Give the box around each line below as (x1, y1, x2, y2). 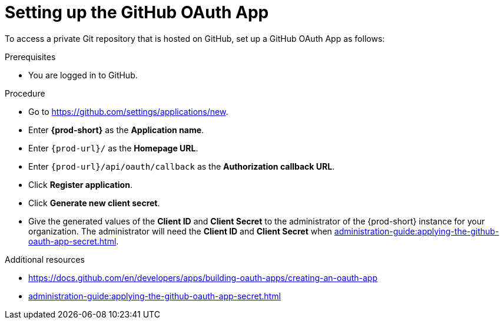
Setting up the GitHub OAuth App (5, 2, 269, 22)
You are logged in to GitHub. (28, 70, 138, 80)
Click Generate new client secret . (28, 197, 160, 208)
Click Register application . (28, 179, 132, 190)
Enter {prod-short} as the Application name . (28, 124, 204, 135)
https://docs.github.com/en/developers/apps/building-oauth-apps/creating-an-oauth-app (28, 272, 378, 283)
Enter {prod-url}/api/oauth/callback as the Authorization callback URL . (28, 161, 335, 171)
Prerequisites (5, 51, 56, 62)
